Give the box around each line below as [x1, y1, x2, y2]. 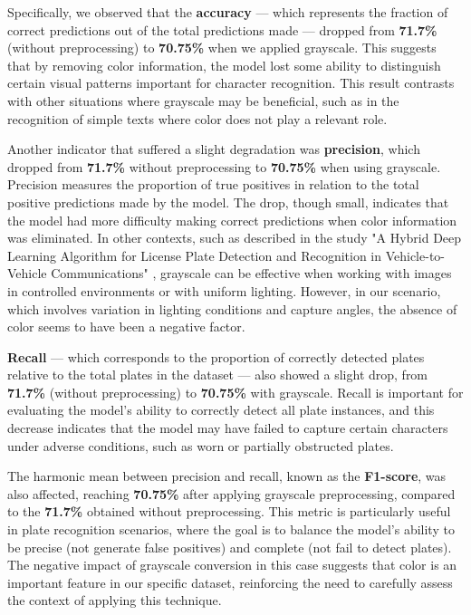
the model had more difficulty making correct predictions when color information [7, 210, 457, 229]
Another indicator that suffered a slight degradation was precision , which [7, 139, 420, 159]
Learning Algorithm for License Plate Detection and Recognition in [7, 245, 382, 264]
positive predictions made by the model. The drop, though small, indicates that [7, 192, 449, 211]
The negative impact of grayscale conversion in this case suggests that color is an [7, 555, 457, 574]
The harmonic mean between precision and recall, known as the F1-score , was [7, 466, 447, 485]
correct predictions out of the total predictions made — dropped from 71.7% [7, 20, 437, 39]
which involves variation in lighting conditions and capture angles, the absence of [7, 299, 457, 318]
